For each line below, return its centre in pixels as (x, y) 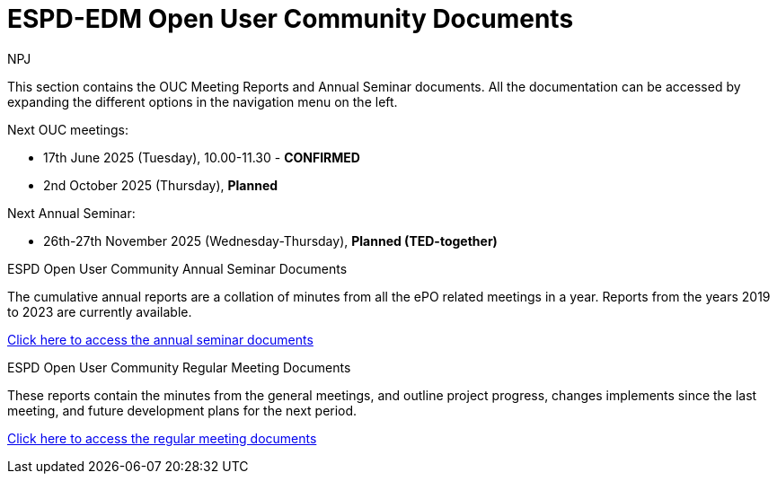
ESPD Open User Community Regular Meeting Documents (179, 367)
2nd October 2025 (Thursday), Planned (161, 185)
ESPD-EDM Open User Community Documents (291, 19)
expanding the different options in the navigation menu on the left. (203, 101)
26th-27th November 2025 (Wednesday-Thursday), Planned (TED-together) (270, 240)
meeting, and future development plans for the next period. (182, 410)
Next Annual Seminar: (71, 213)
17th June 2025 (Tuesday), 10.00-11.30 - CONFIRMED (202, 157)
